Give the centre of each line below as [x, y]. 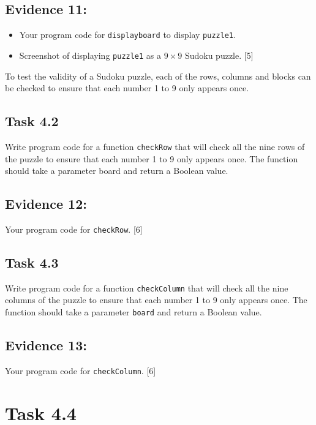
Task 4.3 [32, 262]
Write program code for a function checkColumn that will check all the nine [147, 288]
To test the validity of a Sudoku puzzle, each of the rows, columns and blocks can [158, 76]
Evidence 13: [46, 345]
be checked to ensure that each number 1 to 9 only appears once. [127, 88]
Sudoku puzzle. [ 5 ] [219, 55]
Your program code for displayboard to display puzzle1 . [128, 35]
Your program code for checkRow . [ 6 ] [74, 229]
